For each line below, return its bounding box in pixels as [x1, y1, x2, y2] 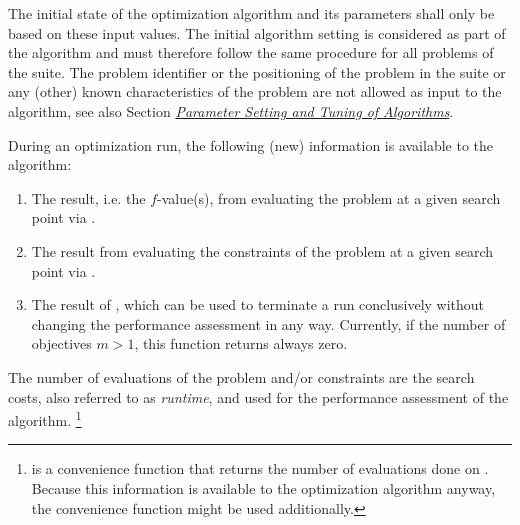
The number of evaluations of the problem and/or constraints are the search [8, 366, 475, 387]
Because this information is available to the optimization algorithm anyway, [31, 477, 496, 498]
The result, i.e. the [31, 187, 146, 208]
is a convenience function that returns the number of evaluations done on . [31, 458, 489, 479]
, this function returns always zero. [134, 333, 348, 354]
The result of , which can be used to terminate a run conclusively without [31, 294, 485, 315]
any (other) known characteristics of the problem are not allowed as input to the [8, 81, 502, 102]
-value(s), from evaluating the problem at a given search [157, 187, 501, 208]
